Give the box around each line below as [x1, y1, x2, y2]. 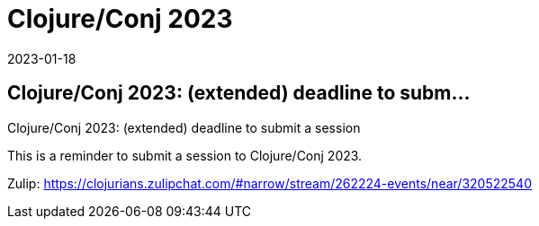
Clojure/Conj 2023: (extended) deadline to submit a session [7, 119, 361, 135]
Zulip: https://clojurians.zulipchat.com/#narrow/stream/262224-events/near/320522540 [7, 175, 532, 191]
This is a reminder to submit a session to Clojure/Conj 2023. [7, 147, 363, 163]
